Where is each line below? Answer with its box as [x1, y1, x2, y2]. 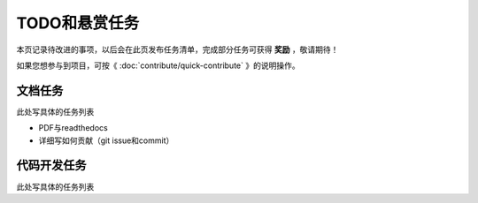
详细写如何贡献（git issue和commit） [38, 135, 174, 146]
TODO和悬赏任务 [16, 13, 140, 33]
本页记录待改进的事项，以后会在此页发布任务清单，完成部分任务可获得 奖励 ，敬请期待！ [16, 44, 339, 55]
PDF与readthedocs [38, 123, 108, 133]
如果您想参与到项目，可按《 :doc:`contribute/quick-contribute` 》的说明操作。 [16, 60, 300, 71]
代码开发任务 [16, 158, 87, 173]
